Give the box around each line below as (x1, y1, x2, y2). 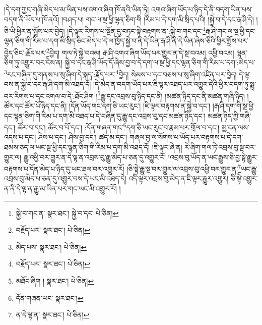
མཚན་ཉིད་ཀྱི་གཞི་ (208, 110, 251, 121)
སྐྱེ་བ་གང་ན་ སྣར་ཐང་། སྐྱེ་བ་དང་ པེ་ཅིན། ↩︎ (16, 207, 119, 218)
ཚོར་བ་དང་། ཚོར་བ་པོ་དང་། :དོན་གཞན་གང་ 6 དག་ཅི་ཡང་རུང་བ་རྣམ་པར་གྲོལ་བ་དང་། (17, 121, 220, 132)
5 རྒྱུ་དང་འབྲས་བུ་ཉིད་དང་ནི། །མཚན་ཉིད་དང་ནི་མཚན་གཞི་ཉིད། (97, 89, 245, 101)
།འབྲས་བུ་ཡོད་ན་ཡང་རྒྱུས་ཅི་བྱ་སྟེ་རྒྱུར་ (168, 151, 258, 162)
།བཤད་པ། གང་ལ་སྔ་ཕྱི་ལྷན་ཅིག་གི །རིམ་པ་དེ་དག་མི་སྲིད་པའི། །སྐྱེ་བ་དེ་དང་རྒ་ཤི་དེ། (61, 14, 254, 24)
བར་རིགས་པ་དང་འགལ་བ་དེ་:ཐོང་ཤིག (4, 90, 94, 101)
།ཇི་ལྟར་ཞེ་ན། (152, 142, 182, 152)
